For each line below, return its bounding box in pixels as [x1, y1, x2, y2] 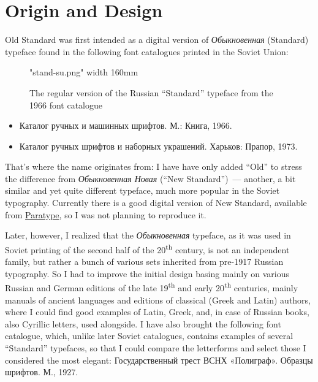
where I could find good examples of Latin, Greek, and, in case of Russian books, [5, 305, 309, 318]
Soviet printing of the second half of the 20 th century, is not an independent [5, 241, 290, 256]
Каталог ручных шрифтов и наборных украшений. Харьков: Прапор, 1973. [19, 139, 298, 152]
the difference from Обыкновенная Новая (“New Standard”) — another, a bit [5, 172, 296, 185]
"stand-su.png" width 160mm [29, 66, 138, 78]
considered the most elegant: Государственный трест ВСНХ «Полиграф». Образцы [5, 353, 313, 366]
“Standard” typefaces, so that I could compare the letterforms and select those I [5, 341, 306, 354]
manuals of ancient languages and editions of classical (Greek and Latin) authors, [5, 293, 311, 306]
